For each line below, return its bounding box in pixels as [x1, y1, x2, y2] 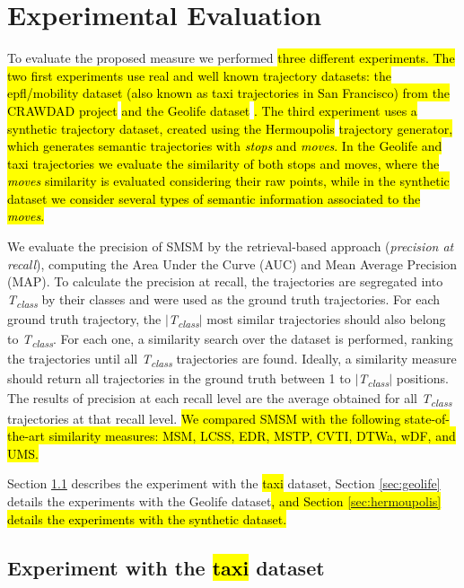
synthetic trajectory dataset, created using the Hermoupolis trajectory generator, [7, 118, 453, 137]
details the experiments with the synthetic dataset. [7, 509, 287, 528]
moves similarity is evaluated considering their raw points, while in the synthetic [7, 171, 450, 190]
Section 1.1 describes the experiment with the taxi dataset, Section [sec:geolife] [7, 474, 441, 493]
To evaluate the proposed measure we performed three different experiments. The [7, 48, 455, 67]
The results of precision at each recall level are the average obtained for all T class [7, 389, 452, 410]
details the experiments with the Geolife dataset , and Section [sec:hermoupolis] [7, 491, 442, 510]
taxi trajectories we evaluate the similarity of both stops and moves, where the [7, 154, 440, 172]
